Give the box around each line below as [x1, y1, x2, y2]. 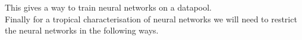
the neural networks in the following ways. [5, 24, 159, 36]
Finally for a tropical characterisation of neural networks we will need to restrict [5, 12, 297, 25]
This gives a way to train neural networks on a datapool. [5, 1, 212, 13]
